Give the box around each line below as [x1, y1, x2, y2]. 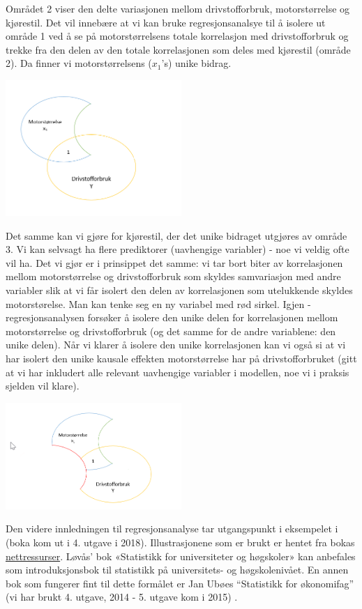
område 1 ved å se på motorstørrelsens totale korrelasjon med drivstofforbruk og [6, 29, 349, 43]
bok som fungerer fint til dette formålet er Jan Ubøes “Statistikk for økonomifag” [6, 576, 354, 590]
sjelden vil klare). [6, 378, 80, 393]
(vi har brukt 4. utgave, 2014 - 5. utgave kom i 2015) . [6, 589, 238, 604]
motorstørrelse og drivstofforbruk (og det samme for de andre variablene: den [6, 323, 336, 338]
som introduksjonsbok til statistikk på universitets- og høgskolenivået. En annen [6, 562, 349, 577]
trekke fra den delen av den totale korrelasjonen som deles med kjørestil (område [6, 42, 351, 56]
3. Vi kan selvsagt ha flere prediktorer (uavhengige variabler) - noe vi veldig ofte [6, 242, 349, 256]
